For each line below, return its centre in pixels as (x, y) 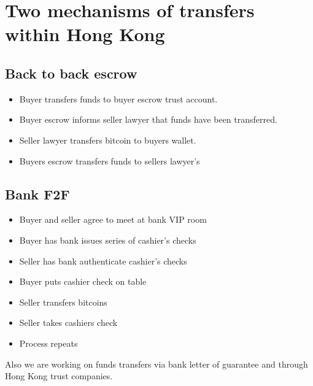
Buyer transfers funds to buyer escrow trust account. (118, 98)
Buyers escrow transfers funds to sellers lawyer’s (110, 160)
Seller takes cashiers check (68, 322)
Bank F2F (37, 194)
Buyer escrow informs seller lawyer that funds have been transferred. (148, 119)
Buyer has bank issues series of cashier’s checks (108, 240)
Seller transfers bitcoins (63, 302)
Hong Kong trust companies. (59, 376)
